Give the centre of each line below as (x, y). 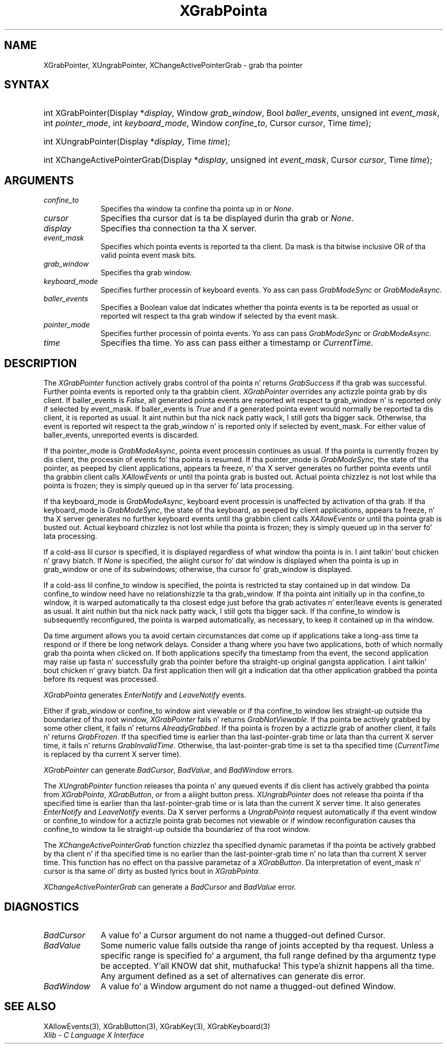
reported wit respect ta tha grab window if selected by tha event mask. (219, 316)
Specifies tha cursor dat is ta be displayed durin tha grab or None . (227, 218)
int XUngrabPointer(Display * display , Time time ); (137, 142)
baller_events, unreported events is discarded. (121, 435)
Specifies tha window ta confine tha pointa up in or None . (197, 209)
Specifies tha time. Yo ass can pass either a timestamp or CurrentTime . (237, 343)
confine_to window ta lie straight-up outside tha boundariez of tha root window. (177, 829)
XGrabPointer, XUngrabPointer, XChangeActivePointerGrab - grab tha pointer (173, 65)
